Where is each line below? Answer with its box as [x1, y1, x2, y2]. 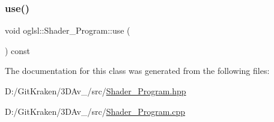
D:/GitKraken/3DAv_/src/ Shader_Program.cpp [5, 105, 186, 117]
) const [5, 44, 31, 56]
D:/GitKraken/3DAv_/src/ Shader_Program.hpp [5, 85, 186, 97]
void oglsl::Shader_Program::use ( [5, 24, 130, 37]
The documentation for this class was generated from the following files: [5, 64, 270, 77]
